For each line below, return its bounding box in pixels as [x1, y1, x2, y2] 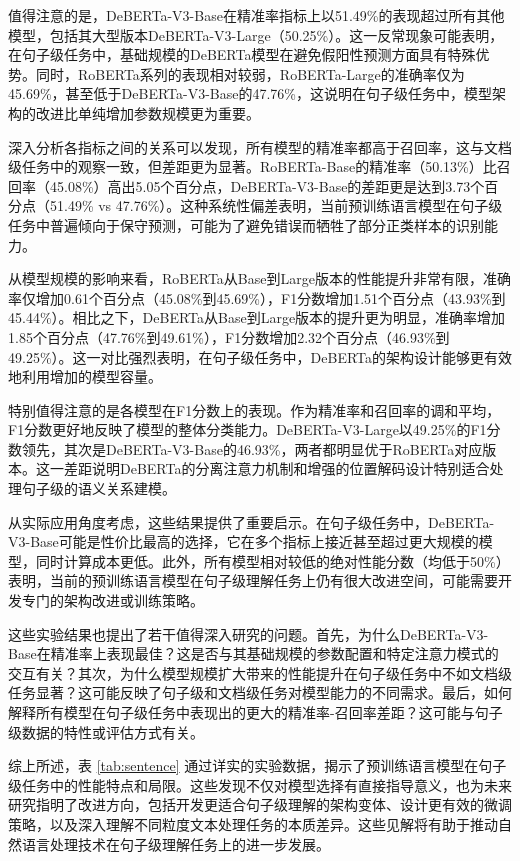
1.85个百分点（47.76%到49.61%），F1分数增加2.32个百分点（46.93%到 [8, 326, 450, 347]
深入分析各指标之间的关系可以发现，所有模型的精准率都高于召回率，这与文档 [8, 136, 512, 157]
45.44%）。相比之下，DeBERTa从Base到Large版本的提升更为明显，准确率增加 [8, 307, 506, 328]
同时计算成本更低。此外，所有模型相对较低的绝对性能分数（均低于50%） [35, 550, 510, 571]
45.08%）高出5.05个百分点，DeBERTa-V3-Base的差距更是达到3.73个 [49, 175, 485, 196]
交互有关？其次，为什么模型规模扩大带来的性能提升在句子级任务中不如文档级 [8, 662, 512, 683]
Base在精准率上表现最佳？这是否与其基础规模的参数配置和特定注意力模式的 [8, 643, 499, 664]
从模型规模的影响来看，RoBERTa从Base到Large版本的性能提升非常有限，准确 [8, 268, 511, 289]
